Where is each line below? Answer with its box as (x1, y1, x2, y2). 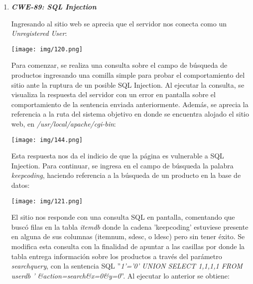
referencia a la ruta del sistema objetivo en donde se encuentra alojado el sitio (11, 109, 250, 119)
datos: (11, 180, 30, 190)
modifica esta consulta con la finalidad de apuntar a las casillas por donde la (11, 241, 245, 252)
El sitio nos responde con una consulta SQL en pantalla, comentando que (11, 212, 235, 222)
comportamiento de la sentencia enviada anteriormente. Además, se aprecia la (11, 99, 249, 109)
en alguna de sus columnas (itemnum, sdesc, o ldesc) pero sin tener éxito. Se (11, 231, 245, 242)
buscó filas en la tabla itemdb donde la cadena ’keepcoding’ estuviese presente (11, 221, 249, 232)
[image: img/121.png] (11, 197, 83, 205)
